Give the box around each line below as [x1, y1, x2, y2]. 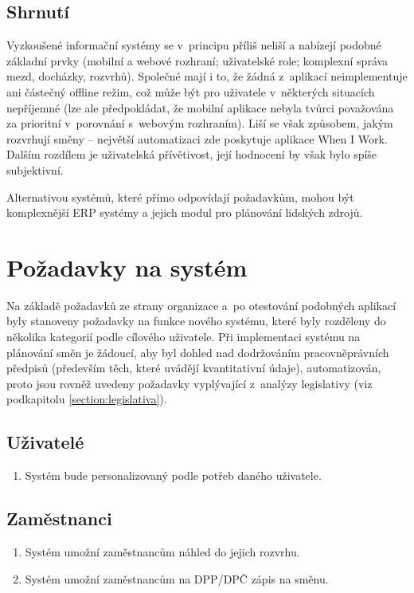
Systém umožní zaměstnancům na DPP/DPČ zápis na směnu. [25, 570, 329, 587]
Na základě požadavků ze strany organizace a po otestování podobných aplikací [6, 296, 396, 313]
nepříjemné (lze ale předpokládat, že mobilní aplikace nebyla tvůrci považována [6, 99, 394, 116]
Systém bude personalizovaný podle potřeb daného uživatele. [25, 467, 322, 484]
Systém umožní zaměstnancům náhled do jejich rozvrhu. [25, 544, 300, 560]
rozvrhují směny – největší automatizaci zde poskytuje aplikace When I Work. [6, 130, 388, 147]
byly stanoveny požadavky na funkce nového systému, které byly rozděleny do [6, 312, 386, 329]
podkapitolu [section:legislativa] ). [6, 391, 167, 407]
